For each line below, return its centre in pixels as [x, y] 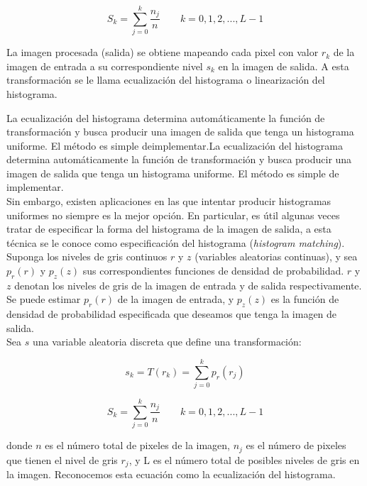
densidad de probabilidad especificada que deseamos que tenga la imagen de [172, 314]
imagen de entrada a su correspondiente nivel [105, 66]
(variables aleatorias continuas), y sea [276, 256]
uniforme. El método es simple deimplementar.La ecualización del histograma [175, 145]
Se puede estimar [44, 299]
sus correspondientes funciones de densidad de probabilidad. [213, 271]
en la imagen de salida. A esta [284, 66]
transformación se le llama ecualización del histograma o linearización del [166, 80]
